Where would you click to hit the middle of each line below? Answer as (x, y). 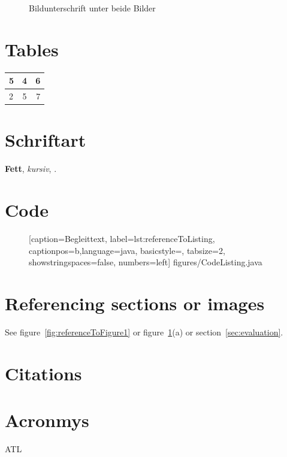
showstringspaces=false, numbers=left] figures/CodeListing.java (146, 262)
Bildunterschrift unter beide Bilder (92, 8)
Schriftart (46, 140)
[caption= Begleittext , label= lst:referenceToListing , (122, 238)
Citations (43, 373)
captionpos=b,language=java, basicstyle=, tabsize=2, (127, 250)
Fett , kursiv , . (31, 169)
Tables (32, 49)
